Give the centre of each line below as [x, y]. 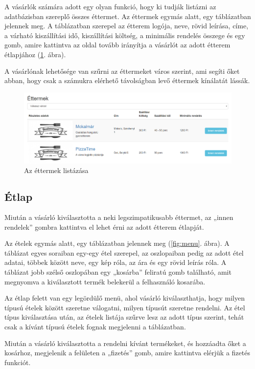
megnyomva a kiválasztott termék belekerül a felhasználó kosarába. [105, 281]
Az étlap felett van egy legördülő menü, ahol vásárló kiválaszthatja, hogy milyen [125, 298]
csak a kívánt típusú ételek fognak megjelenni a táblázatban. [95, 326]
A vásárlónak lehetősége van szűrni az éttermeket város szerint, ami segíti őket [122, 71]
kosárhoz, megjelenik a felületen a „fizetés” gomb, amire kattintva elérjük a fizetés [127, 353]
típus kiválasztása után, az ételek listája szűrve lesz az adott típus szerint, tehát [124, 317]
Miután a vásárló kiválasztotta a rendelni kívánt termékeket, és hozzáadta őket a [125, 343]
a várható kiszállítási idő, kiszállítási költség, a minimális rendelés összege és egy [125, 35]
